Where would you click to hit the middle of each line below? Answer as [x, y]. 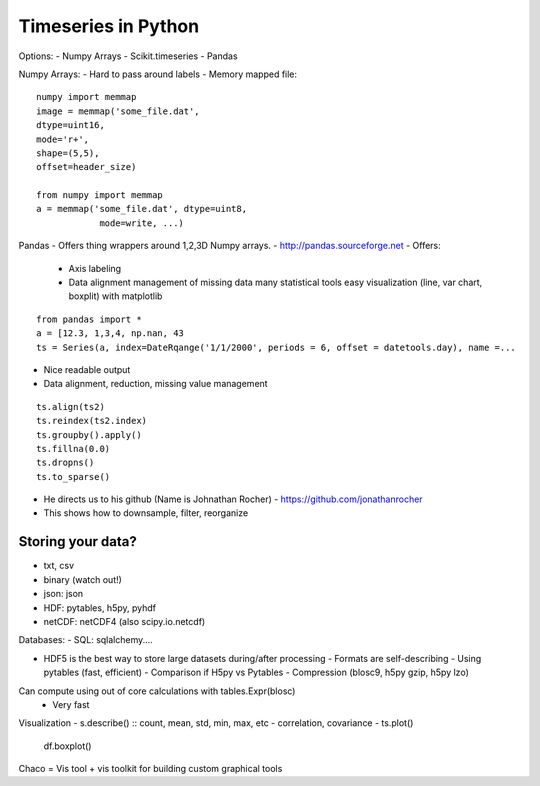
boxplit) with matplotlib [115, 296]
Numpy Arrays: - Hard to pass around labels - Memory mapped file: [158, 74]
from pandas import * [89, 319]
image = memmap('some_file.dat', [118, 111]
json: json [63, 594]
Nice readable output [87, 369]
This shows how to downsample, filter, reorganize [146, 513]
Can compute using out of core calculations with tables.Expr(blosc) [157, 691]
